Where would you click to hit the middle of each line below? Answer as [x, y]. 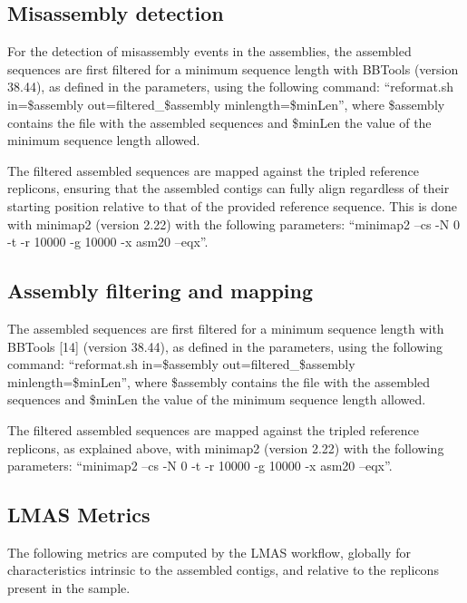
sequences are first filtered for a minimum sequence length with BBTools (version [233, 68]
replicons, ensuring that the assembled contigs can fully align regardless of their [229, 188]
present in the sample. [69, 588]
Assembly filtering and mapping [161, 291]
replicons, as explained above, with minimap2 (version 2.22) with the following [226, 447]
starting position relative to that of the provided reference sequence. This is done [233, 205]
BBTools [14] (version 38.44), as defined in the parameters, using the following [225, 346]
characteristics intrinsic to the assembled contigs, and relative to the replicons [223, 570]
